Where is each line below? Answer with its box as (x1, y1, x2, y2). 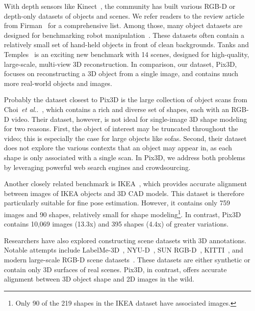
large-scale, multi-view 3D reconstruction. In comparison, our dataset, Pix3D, (4, 58, 237, 69)
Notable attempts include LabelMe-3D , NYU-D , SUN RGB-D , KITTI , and (4, 245, 243, 255)
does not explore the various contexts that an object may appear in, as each (4, 142, 232, 153)
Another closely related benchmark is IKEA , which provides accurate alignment (4, 178, 247, 189)
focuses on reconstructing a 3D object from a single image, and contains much (4, 68, 238, 79)
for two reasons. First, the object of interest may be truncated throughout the (4, 123, 238, 134)
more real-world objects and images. (4, 78, 112, 88)
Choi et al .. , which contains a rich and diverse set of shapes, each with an (4, 104, 229, 114)
